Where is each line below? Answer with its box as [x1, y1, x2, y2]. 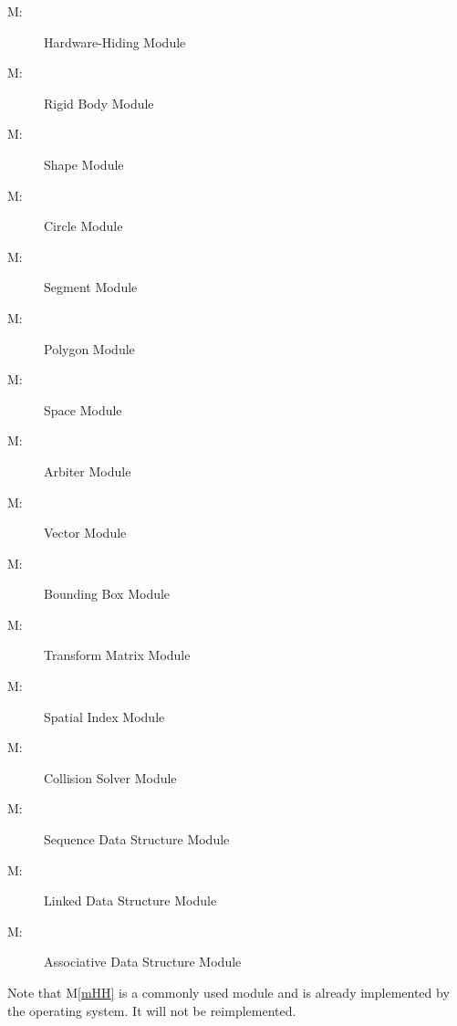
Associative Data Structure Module [44, 952, 242, 971]
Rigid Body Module [44, 93, 154, 112]
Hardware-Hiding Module [44, 32, 186, 51]
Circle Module [44, 216, 123, 236]
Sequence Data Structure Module [44, 830, 230, 849]
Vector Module [44, 523, 127, 542]
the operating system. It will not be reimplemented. [7, 1000, 296, 1020]
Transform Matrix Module [44, 645, 191, 665]
